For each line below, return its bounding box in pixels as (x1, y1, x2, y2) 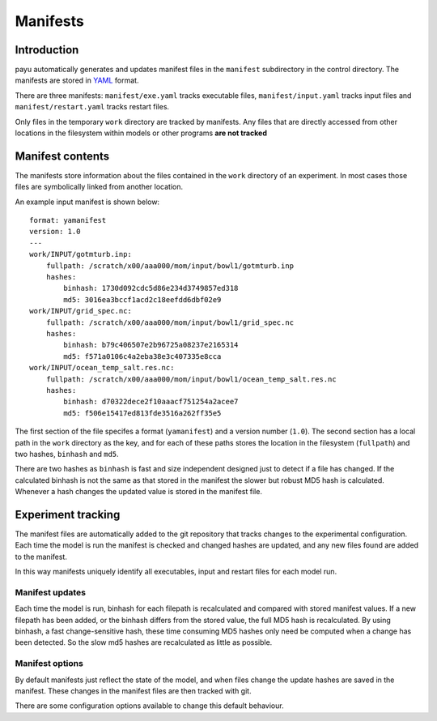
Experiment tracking (15, 507, 121, 522)
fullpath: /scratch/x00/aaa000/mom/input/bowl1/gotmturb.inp (45, 261, 295, 271)
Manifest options (15, 658, 84, 669)
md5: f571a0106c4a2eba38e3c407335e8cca (63, 352, 222, 360)
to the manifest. (15, 552, 68, 561)
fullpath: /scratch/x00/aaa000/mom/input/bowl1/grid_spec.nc (45, 318, 295, 327)
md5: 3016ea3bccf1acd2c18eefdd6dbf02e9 (63, 295, 222, 304)
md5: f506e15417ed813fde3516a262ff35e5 (63, 408, 222, 417)
